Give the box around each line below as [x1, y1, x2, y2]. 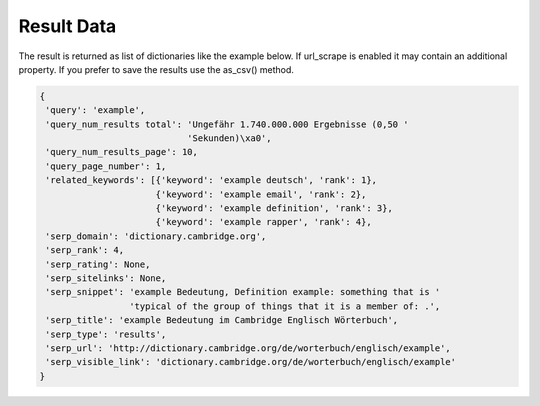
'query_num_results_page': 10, [45, 146, 199, 158]
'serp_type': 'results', [45, 328, 167, 340]
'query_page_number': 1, [45, 160, 167, 172]
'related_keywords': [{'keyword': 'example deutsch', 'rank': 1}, [45, 175, 378, 186]
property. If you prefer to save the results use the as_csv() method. [18, 63, 295, 75]
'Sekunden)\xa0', [186, 133, 272, 144]
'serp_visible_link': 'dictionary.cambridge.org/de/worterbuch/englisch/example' [45, 356, 457, 368]
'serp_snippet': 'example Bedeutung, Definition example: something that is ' [45, 286, 441, 298]
